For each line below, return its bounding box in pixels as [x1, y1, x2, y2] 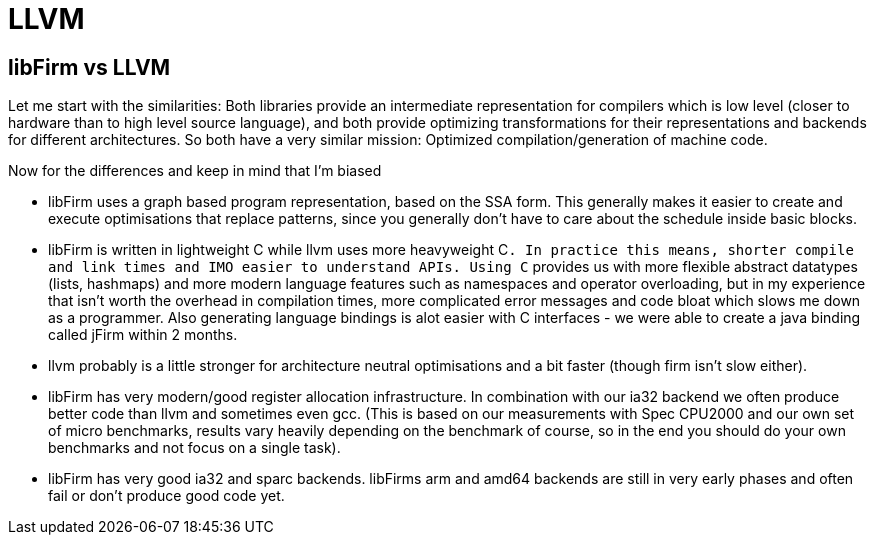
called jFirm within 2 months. [48, 326, 238, 344]
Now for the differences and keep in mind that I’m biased [8, 162, 382, 180]
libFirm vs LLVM [8, 54, 171, 80]
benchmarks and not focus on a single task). [48, 439, 341, 457]
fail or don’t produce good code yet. [48, 487, 285, 505]
